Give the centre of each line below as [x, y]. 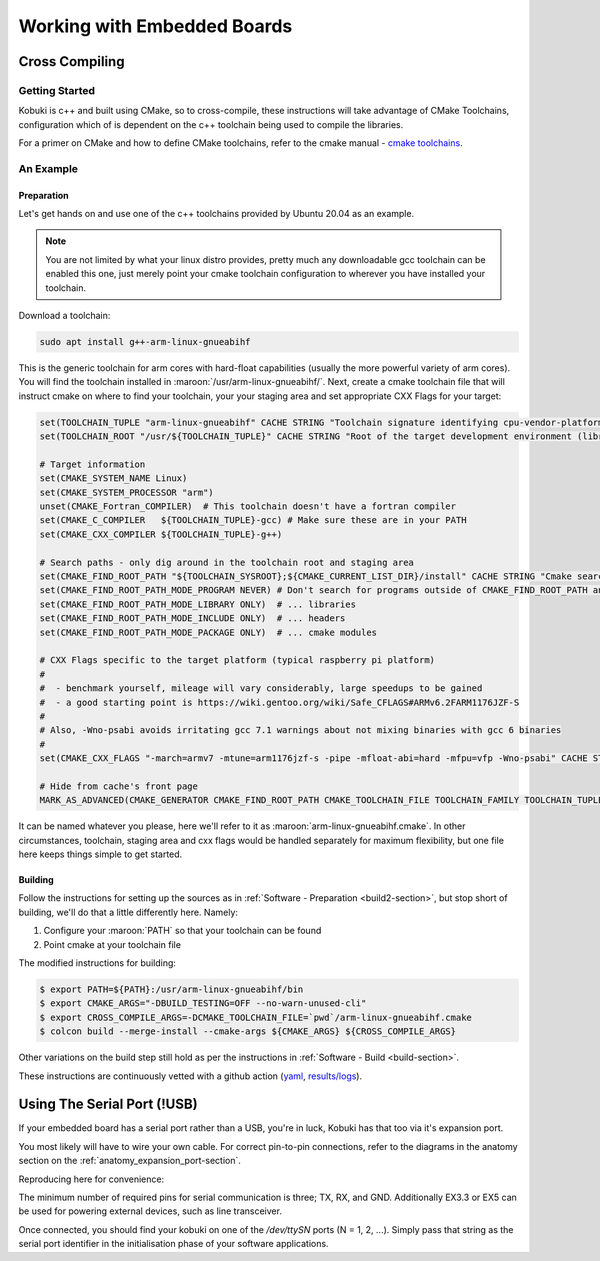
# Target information [92, 464]
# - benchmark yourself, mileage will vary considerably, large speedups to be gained [261, 688]
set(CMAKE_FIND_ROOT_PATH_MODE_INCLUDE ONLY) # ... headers [192, 618]
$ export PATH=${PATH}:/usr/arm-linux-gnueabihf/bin [171, 989]
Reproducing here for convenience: [91, 1179]
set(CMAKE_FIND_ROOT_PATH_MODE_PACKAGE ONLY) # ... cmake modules [208, 632]
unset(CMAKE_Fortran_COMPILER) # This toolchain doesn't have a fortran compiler [248, 506]
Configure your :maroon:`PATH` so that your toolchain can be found [182, 931]
